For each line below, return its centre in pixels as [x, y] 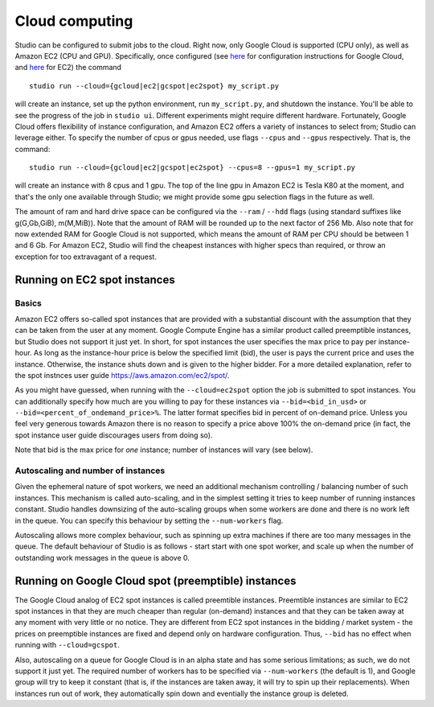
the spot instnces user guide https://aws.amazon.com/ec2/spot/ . [122, 375]
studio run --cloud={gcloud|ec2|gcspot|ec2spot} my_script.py [154, 86]
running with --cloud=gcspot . [67, 645]
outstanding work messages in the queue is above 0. [102, 557]
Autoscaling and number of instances [90, 471]
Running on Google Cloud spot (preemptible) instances [156, 580]
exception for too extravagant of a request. [86, 257]
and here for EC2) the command [68, 68]
